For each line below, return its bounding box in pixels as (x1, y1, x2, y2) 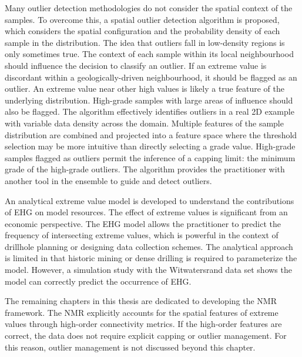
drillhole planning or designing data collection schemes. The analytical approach (5, 240, 293, 252)
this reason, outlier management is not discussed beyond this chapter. (5, 341, 256, 353)
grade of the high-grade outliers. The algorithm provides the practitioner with (5, 163, 285, 175)
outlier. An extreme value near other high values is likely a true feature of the (5, 82, 284, 95)
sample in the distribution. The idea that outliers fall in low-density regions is (5, 36, 285, 48)
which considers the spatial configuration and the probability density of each (5, 25, 280, 37)
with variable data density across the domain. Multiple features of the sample (5, 116, 284, 129)
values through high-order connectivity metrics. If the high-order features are (5, 318, 282, 330)
